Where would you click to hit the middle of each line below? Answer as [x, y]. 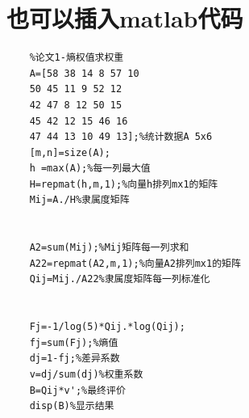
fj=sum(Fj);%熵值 [74, 342]
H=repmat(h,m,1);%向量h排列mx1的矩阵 [124, 184]
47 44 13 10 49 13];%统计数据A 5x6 [121, 137]
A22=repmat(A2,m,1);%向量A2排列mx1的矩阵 [135, 263]
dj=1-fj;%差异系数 [75, 359]
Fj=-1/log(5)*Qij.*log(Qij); [107, 327]
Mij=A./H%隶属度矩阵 [79, 200]
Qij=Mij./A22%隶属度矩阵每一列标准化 [120, 279]
